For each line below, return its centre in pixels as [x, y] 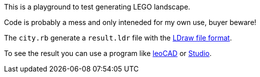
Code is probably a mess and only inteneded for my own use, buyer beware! [130, 22]
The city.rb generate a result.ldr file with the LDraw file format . [118, 38]
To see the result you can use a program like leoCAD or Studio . [108, 53]
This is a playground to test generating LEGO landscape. [97, 7]
